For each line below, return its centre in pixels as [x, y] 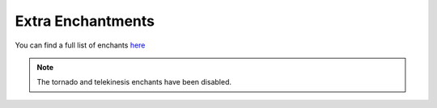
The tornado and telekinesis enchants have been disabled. [134, 82]
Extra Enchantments [85, 21]
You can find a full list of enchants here [80, 45]
